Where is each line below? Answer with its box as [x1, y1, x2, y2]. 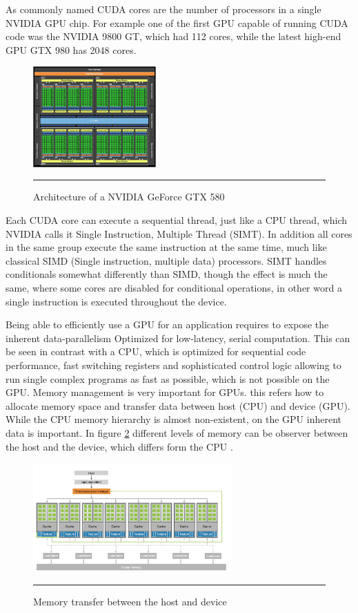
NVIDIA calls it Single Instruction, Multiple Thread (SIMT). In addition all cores [6, 226, 352, 241]
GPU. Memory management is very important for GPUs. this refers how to [6, 385, 324, 399]
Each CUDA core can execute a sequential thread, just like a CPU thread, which [6, 213, 348, 227]
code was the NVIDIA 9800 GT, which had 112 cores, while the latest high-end [6, 29, 341, 44]
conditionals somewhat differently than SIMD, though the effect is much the [6, 267, 328, 281]
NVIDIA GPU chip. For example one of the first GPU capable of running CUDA [6, 15, 348, 30]
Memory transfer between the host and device [33, 594, 227, 609]
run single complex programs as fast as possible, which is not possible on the [6, 371, 330, 386]
